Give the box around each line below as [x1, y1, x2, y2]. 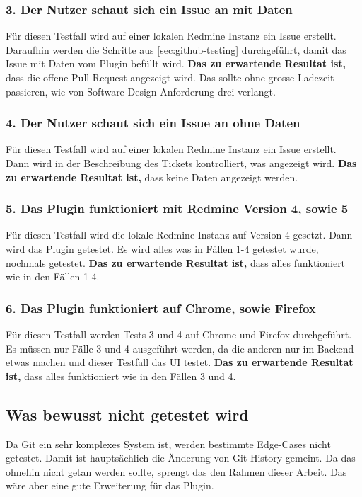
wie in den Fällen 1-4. [6, 269, 100, 284]
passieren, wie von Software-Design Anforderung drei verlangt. [6, 84, 276, 98]
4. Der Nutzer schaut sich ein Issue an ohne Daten [6, 114, 300, 132]
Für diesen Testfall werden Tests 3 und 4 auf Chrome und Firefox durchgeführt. [6, 327, 352, 341]
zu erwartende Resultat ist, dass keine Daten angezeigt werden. [6, 169, 298, 184]
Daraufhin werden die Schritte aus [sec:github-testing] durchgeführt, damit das [6, 42, 346, 57]
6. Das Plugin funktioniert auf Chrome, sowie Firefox [6, 299, 316, 316]
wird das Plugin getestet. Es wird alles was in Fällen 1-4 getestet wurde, [6, 241, 319, 256]
